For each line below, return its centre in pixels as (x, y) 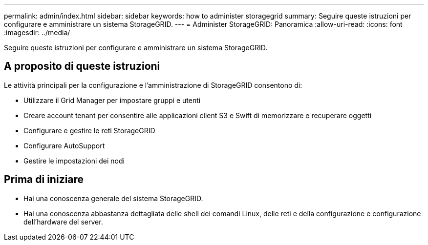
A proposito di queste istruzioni (82, 66)
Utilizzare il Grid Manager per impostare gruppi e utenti (112, 100)
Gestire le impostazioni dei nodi (74, 161)
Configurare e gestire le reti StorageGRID (89, 130)
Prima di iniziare (44, 180)
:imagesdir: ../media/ (37, 32)
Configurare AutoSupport (64, 145)
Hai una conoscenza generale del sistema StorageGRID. (113, 198)
